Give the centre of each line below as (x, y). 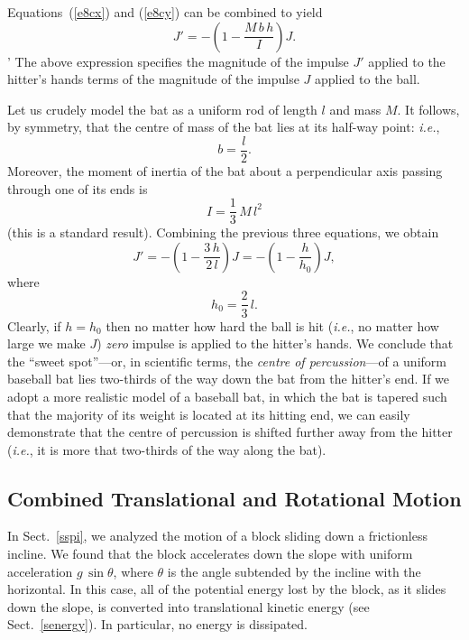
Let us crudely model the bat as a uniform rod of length (162, 109)
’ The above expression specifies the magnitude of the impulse (178, 61)
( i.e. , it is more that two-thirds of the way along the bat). (167, 449)
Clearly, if (34, 325)
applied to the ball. (368, 79)
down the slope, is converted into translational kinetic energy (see (189, 606)
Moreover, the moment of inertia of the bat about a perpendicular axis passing (225, 171)
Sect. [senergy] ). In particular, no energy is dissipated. (158, 624)
